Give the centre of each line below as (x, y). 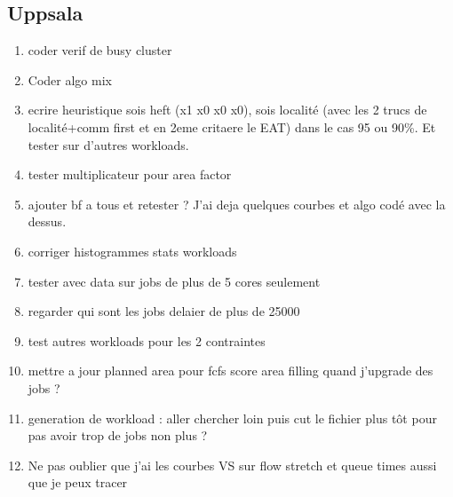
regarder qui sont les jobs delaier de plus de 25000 (164, 311)
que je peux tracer (78, 482)
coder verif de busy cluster (100, 50)
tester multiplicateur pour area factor (130, 174)
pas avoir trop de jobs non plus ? (118, 435)
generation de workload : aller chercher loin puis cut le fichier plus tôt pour (232, 418)
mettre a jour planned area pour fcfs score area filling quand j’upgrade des (230, 371)
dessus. (47, 221)
